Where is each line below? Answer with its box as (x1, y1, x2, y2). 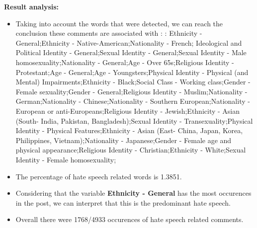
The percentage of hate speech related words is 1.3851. (15, 171, 182, 181)
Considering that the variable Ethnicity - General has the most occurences (15, 188, 252, 198)
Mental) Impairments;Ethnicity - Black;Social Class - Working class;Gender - (15, 76, 251, 87)
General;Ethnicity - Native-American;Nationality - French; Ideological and (15, 37, 242, 48)
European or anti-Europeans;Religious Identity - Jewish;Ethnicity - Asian (15, 105, 240, 116)
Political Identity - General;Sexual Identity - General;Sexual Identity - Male (15, 47, 247, 58)
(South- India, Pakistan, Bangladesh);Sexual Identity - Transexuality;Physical (15, 115, 253, 126)
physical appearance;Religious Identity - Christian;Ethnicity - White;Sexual (15, 145, 246, 155)
